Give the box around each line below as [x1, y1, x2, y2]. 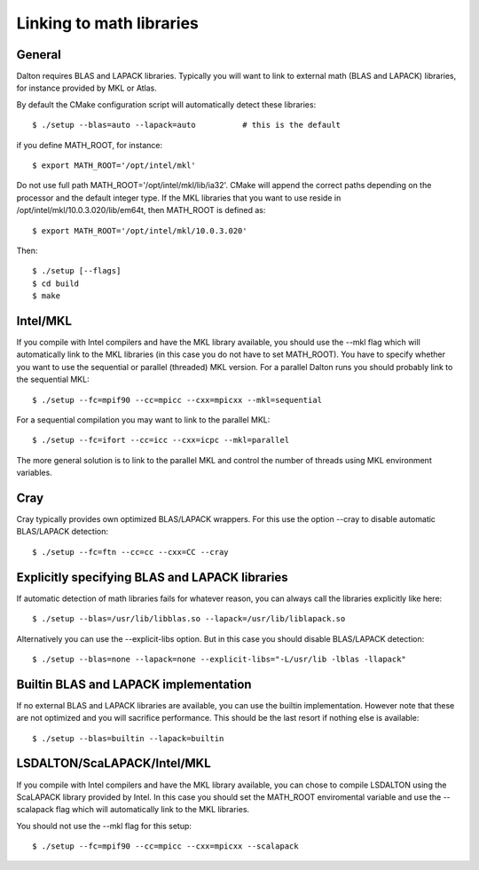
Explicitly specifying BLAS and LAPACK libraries [16, 569, 288, 585]
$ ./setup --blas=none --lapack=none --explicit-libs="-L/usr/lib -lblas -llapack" [32, 653, 407, 664]
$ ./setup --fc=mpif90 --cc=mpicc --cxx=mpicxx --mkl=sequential [32, 395, 323, 405]
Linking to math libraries [16, 13, 199, 33]
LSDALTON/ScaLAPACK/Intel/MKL [16, 755, 212, 771]
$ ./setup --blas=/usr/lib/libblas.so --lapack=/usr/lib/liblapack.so [32, 613, 346, 624]
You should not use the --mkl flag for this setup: [16, 820, 192, 831]
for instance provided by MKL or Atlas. [16, 83, 157, 93]
